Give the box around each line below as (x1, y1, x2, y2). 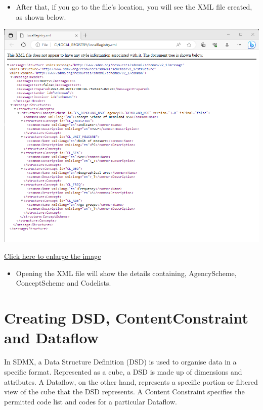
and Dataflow (4, 327, 99, 348)
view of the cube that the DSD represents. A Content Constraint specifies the (4, 386, 245, 397)
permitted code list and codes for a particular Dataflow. (4, 396, 177, 406)
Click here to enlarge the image (4, 251, 101, 261)
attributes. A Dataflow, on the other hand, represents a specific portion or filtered (4, 376, 258, 387)
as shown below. (16, 11, 66, 22)
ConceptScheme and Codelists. (16, 278, 111, 288)
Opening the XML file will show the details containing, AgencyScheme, (16, 267, 237, 278)
